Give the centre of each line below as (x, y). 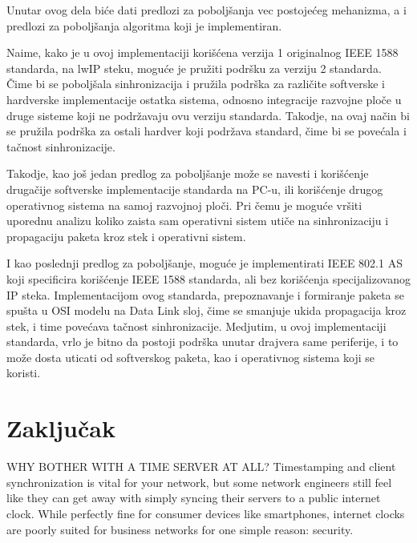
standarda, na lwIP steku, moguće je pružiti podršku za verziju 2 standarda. (194, 68)
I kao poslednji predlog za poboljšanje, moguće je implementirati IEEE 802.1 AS (204, 263)
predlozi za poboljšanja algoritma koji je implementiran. (144, 25)
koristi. (24, 373)
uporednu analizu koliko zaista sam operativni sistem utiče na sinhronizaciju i (198, 221)
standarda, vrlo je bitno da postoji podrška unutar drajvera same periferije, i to (202, 342)
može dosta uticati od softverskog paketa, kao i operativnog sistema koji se (191, 357)
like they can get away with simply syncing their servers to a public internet (194, 498)
